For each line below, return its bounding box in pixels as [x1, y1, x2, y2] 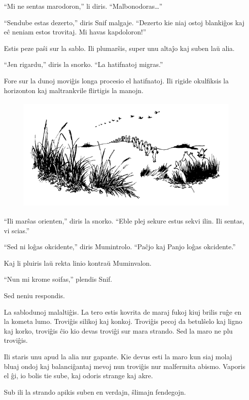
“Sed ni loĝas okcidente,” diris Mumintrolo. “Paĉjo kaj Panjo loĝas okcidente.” [4, 241, 236, 252]
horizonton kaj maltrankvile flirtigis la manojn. [4, 85, 144, 95]
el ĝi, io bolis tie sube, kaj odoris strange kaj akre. [4, 370, 153, 381]
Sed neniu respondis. [4, 290, 65, 301]
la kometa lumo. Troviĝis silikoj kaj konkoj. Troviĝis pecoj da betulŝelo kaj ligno [4, 316, 242, 326]
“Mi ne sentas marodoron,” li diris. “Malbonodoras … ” [4, 1, 163, 11]
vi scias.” [4, 225, 30, 235]
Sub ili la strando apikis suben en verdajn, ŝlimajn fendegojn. [4, 386, 186, 397]
